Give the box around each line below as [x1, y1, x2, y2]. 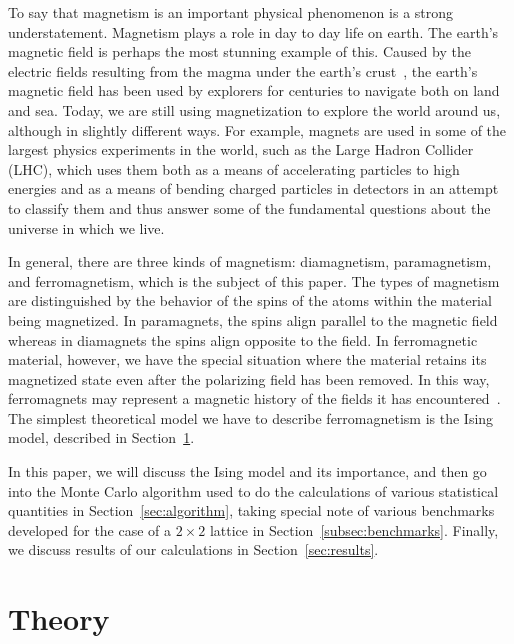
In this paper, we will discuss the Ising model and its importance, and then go [8, 461, 487, 482]
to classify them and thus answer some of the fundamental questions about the [8, 197, 491, 218]
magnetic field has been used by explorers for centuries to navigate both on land [8, 80, 500, 101]
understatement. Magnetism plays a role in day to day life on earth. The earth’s [8, 21, 499, 42]
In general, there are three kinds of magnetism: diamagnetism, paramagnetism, [8, 251, 492, 272]
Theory [8, 598, 110, 639]
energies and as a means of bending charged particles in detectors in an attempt [8, 178, 499, 199]
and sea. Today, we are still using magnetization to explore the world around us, [8, 99, 501, 120]
